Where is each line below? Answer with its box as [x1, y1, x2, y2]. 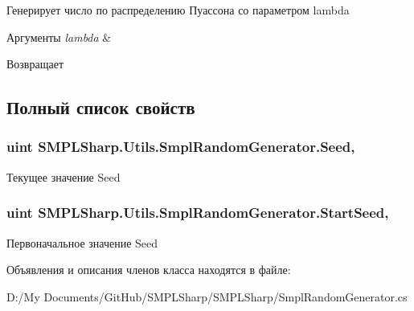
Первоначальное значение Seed [6, 234, 158, 251]
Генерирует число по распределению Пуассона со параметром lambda [6, 2, 350, 18]
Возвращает [6, 55, 64, 72]
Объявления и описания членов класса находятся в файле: [6, 261, 291, 278]
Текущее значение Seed [6, 168, 121, 185]
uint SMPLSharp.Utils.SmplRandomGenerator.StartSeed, [6, 203, 389, 223]
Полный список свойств [6, 95, 195, 120]
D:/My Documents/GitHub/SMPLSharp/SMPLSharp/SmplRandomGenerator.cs [6, 288, 408, 305]
